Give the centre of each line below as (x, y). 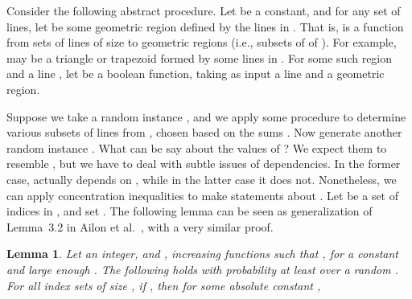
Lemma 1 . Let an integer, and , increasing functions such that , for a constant (202, 254)
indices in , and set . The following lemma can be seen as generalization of (190, 211)
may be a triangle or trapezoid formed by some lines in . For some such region (200, 57)
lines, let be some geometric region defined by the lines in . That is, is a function (205, 26)
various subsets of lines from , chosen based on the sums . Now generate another (204, 132)
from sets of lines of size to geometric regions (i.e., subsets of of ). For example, (202, 42)
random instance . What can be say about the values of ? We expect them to (197, 147)
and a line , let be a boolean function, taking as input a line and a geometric (196, 74)
